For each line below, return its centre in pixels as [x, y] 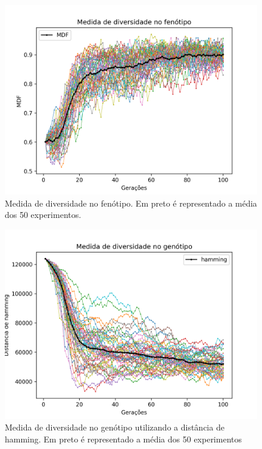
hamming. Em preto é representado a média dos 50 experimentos [123, 439]
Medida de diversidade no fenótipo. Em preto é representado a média [131, 203]
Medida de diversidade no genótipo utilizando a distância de [115, 427]
